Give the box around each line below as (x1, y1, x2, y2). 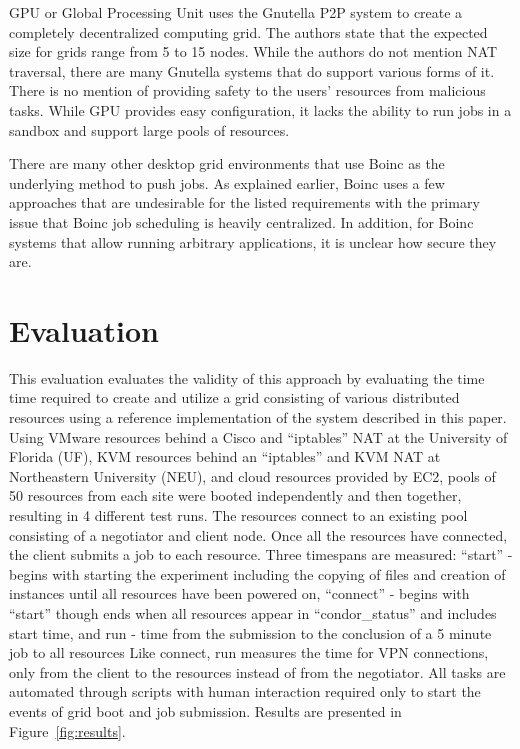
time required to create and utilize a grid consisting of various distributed (9, 387, 460, 408)
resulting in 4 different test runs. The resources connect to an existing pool (9, 505, 468, 525)
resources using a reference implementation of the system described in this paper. (9, 407, 507, 428)
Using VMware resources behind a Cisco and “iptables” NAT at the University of (9, 426, 508, 447)
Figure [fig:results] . (9, 720, 126, 741)
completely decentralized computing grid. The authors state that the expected (9, 21, 488, 42)
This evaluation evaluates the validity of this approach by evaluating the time (9, 367, 485, 388)
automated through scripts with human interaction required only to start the (9, 681, 481, 702)
